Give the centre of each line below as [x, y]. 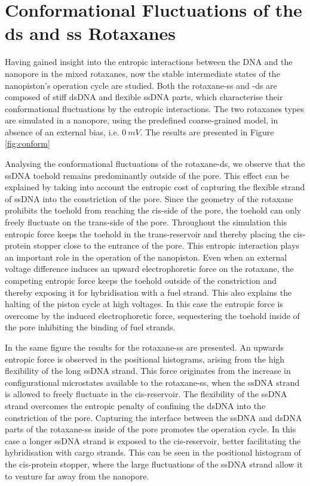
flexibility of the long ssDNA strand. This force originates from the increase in [148, 371]
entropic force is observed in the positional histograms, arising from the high [145, 359]
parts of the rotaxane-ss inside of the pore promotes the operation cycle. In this [151, 429]
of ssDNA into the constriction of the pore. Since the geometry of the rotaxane [149, 198]
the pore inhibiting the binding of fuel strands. [90, 327]
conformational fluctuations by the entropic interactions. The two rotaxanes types [154, 108]
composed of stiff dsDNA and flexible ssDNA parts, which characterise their [144, 97]
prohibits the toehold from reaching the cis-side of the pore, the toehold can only [153, 210]
